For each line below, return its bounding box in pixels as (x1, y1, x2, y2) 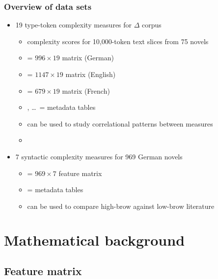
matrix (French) (62, 85, 110, 96)
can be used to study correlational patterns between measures (27, 118, 213, 128)
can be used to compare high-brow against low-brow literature (27, 201, 215, 211)
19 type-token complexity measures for (15, 20, 132, 30)
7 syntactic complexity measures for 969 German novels (15, 151, 183, 161)
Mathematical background (4, 229, 185, 250)
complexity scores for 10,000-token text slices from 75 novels (27, 36, 209, 46)
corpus (142, 20, 162, 30)
